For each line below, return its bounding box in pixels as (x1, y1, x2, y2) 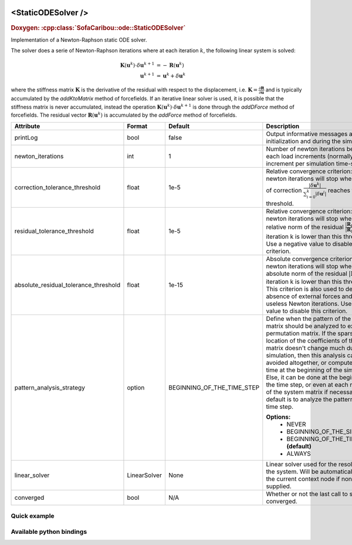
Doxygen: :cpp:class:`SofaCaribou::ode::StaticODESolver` (11, 23, 186, 32)
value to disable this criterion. (266, 307, 348, 315)
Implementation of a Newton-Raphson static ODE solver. (11, 36, 147, 43)
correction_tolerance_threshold (14, 184, 101, 192)
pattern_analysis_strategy (14, 383, 85, 391)
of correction (266, 187, 302, 195)
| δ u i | (314, 189, 327, 197)
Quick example (11, 512, 55, 520)
